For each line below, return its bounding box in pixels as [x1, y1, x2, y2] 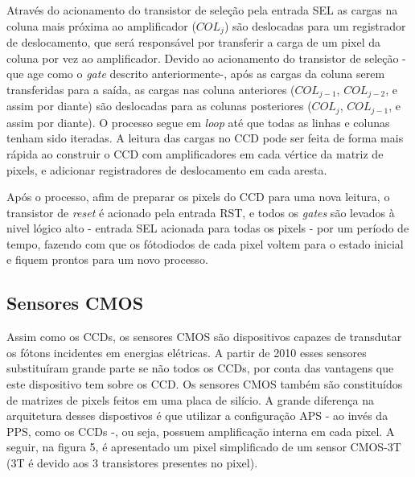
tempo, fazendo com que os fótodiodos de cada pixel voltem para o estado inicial [6, 235, 404, 252]
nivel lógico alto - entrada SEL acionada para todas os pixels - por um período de [6, 220, 409, 236]
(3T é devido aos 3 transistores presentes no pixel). [6, 454, 258, 471]
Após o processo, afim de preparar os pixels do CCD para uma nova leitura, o [6, 188, 390, 205]
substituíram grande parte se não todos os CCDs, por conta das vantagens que [6, 360, 394, 376]
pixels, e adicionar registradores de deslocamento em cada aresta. [6, 161, 327, 178]
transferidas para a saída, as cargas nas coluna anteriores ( [6, 80, 295, 97]
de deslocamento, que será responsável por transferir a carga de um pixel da [6, 34, 380, 51]
